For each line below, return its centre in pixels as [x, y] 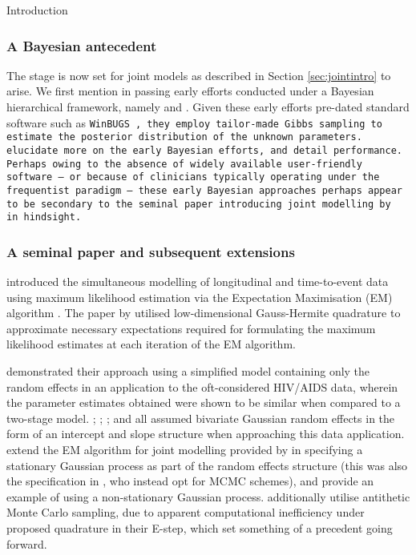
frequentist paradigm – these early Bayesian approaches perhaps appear [204, 190]
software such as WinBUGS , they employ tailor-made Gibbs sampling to [194, 122]
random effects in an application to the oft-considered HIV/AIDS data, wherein [202, 386]
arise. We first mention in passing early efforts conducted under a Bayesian [190, 91]
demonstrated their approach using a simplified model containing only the [188, 371]
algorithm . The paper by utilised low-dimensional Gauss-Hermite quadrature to [204, 313]
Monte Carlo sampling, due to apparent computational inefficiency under [186, 512]
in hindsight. [44, 217]
